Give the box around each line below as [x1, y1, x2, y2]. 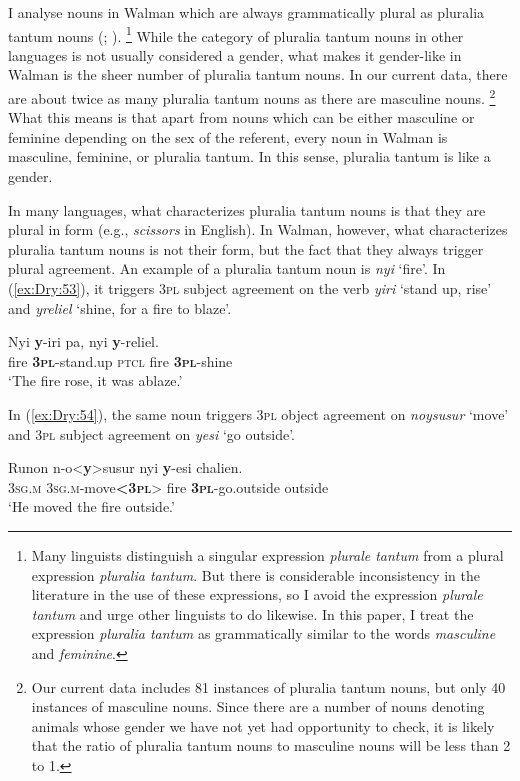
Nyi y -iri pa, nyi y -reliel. [8, 331, 159, 352]
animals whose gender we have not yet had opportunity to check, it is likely [31, 715, 495, 736]
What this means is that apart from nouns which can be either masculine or [8, 107, 475, 128]
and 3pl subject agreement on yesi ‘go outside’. [8, 423, 295, 444]
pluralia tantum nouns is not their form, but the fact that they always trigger [8, 238, 484, 259]
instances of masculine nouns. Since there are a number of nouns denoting [31, 696, 485, 717]
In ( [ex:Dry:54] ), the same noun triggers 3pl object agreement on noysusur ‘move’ [8, 404, 509, 424]
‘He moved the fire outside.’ [8, 496, 175, 517]
